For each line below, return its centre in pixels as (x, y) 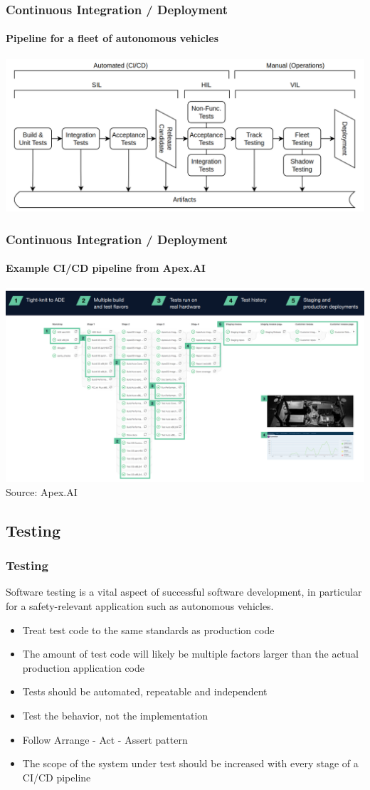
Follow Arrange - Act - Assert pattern (105, 739)
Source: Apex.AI (42, 491)
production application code (83, 667)
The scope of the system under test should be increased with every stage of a (190, 763)
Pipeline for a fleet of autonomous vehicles (112, 38)
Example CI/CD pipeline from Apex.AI (106, 268)
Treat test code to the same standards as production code (148, 630)
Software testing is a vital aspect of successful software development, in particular (184, 592)
